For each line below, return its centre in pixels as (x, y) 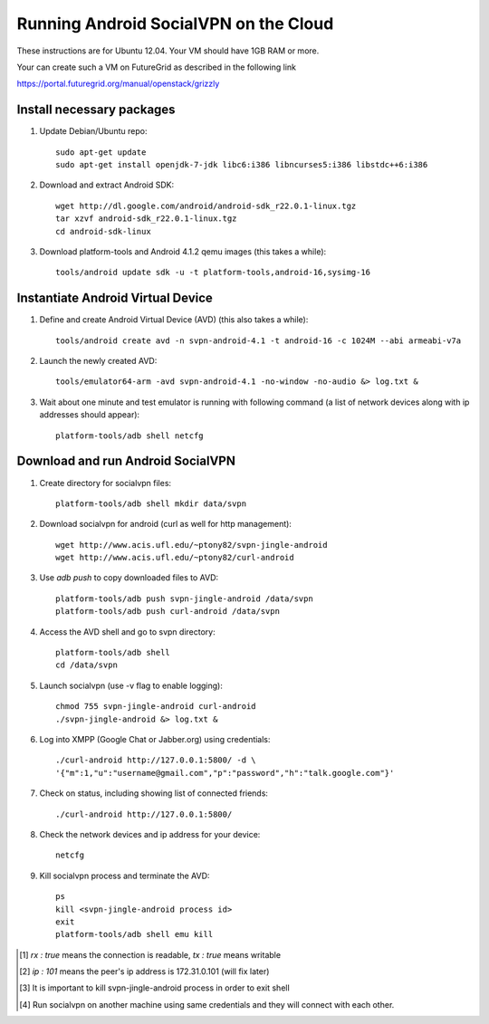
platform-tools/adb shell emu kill (134, 934)
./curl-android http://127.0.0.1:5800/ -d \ (156, 760)
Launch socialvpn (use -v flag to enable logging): (131, 685)
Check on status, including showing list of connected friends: (154, 793)
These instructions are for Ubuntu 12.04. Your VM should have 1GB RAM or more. (168, 51)
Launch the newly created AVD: (98, 361)
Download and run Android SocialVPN (126, 461)
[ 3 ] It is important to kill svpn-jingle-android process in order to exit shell (154, 988)
